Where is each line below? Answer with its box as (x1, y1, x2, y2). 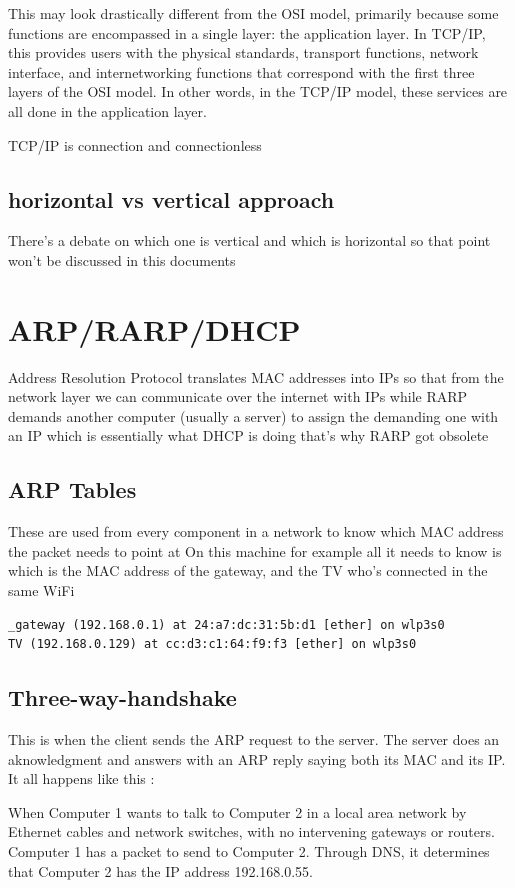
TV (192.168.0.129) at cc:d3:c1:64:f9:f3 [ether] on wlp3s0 (8, 637, 417, 652)
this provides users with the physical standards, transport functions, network (8, 42, 479, 63)
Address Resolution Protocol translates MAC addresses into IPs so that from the (8, 366, 504, 387)
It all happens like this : (8, 768, 155, 789)
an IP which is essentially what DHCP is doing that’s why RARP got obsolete (8, 425, 489, 446)
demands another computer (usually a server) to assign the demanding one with (8, 405, 499, 426)
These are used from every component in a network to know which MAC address (8, 521, 504, 542)
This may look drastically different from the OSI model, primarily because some (8, 3, 499, 23)
